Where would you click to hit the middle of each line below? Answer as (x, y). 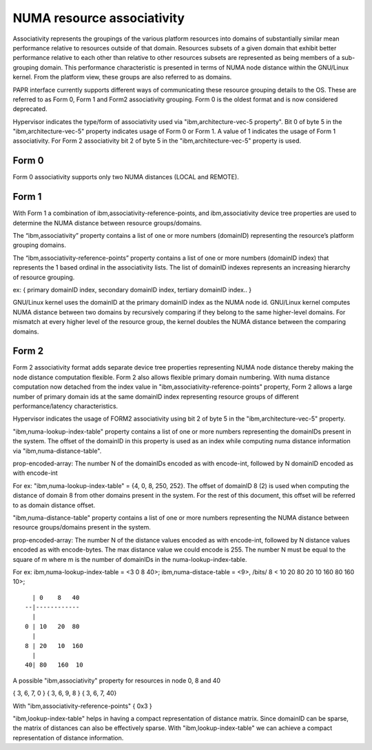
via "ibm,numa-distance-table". (57, 451)
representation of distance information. (68, 738)
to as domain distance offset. (54, 505)
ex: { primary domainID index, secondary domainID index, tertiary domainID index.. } (132, 290)
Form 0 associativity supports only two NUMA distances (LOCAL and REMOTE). (126, 177)
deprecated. (30, 109)
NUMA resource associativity (99, 18)
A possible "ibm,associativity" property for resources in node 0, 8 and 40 (116, 680)
